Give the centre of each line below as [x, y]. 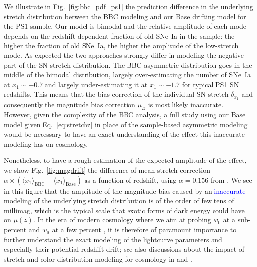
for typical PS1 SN [211, 84]
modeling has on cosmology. [46, 143]
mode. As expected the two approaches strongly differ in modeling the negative [124, 55]
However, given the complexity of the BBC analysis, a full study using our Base [125, 114]
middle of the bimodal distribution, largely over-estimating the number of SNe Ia [127, 75]
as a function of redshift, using [130, 180]
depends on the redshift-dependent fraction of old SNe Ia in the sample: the [119, 35]
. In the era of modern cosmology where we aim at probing [122, 220]
